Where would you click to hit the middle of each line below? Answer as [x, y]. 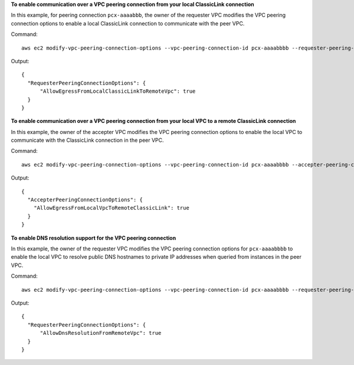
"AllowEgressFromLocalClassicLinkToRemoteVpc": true [118, 91]
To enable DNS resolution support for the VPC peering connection [94, 238]
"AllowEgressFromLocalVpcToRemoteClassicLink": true [112, 208]
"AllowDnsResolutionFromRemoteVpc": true [101, 333]
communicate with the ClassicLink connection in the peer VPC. [88, 140]
